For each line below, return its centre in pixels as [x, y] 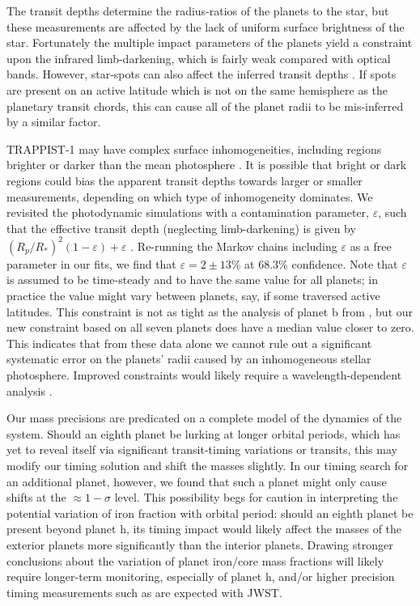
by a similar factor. [54, 122]
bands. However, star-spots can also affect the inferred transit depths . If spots [202, 74]
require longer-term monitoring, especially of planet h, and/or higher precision [201, 576]
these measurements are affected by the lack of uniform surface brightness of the [206, 26]
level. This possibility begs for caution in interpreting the [256, 497]
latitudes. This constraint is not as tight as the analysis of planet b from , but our [210, 311]
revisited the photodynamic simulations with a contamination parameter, [188, 212]
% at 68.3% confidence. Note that [314, 263]
